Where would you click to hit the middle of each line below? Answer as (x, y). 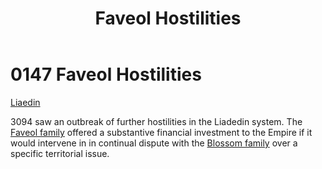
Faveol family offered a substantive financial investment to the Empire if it (161, 132)
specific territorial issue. (60, 153)
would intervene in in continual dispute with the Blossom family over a (154, 143)
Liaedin (25, 102)
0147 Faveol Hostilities (106, 74)
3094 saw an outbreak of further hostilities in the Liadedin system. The (156, 121)
